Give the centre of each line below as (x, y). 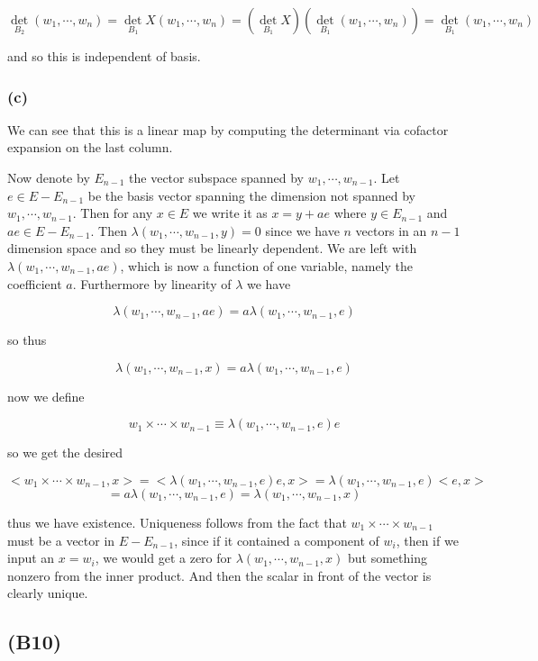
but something (387, 558)
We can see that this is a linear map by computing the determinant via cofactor (228, 129)
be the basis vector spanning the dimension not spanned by (252, 195)
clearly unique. (48, 593)
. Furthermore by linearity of (152, 283)
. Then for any (113, 213)
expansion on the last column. (90, 147)
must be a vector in (61, 540)
